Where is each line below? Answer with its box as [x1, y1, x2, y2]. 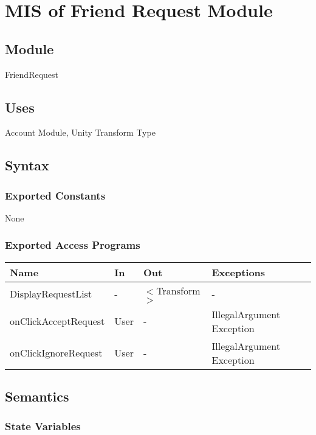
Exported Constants [5, 187, 106, 203]
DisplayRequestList [10, 286, 92, 301]
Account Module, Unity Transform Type [5, 126, 156, 139]
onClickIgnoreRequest [10, 346, 103, 360]
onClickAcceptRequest [10, 314, 105, 329]
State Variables [5, 419, 81, 434]
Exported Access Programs [5, 237, 140, 252]
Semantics [5, 387, 69, 406]
